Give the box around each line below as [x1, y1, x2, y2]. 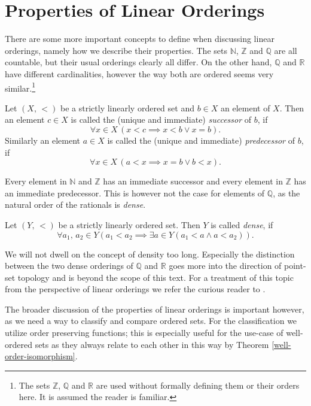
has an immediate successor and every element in [103, 175, 283, 187]
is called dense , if [211, 218, 273, 231]
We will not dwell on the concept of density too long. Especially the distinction [5, 247, 295, 260]
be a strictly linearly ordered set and [60, 101, 194, 114]
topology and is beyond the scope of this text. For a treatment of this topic [17, 271, 294, 283]
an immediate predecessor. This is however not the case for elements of [5, 186, 265, 199]
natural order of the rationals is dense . [5, 198, 146, 211]
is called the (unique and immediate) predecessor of [107, 134, 295, 146]
